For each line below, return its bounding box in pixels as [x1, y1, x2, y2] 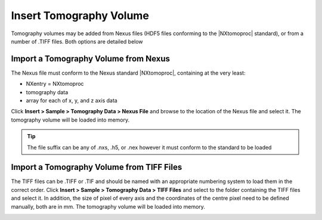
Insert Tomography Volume [11, 9, 149, 22]
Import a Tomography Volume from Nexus [11, 54, 170, 64]
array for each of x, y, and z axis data [26, 97, 117, 104]
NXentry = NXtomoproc [26, 80, 84, 88]
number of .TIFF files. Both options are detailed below [11, 38, 143, 45]
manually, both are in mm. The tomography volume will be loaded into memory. [11, 203, 206, 210]
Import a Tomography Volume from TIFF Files [11, 162, 182, 172]
